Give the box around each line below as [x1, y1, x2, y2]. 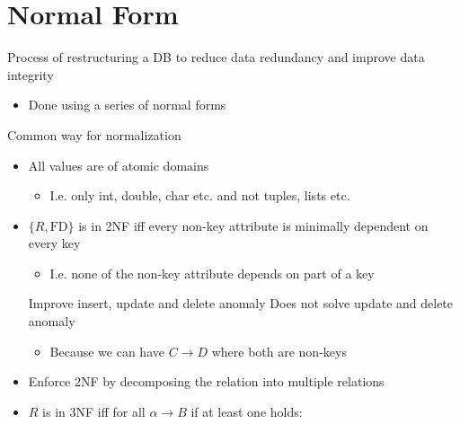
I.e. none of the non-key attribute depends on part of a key [49, 263, 375, 282]
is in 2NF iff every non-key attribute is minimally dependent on [78, 216, 429, 234]
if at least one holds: [190, 402, 303, 420]
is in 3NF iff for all [42, 402, 146, 420]
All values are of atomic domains [28, 155, 209, 174]
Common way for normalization [7, 125, 181, 144]
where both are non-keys [211, 341, 347, 360]
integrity [7, 65, 54, 84]
